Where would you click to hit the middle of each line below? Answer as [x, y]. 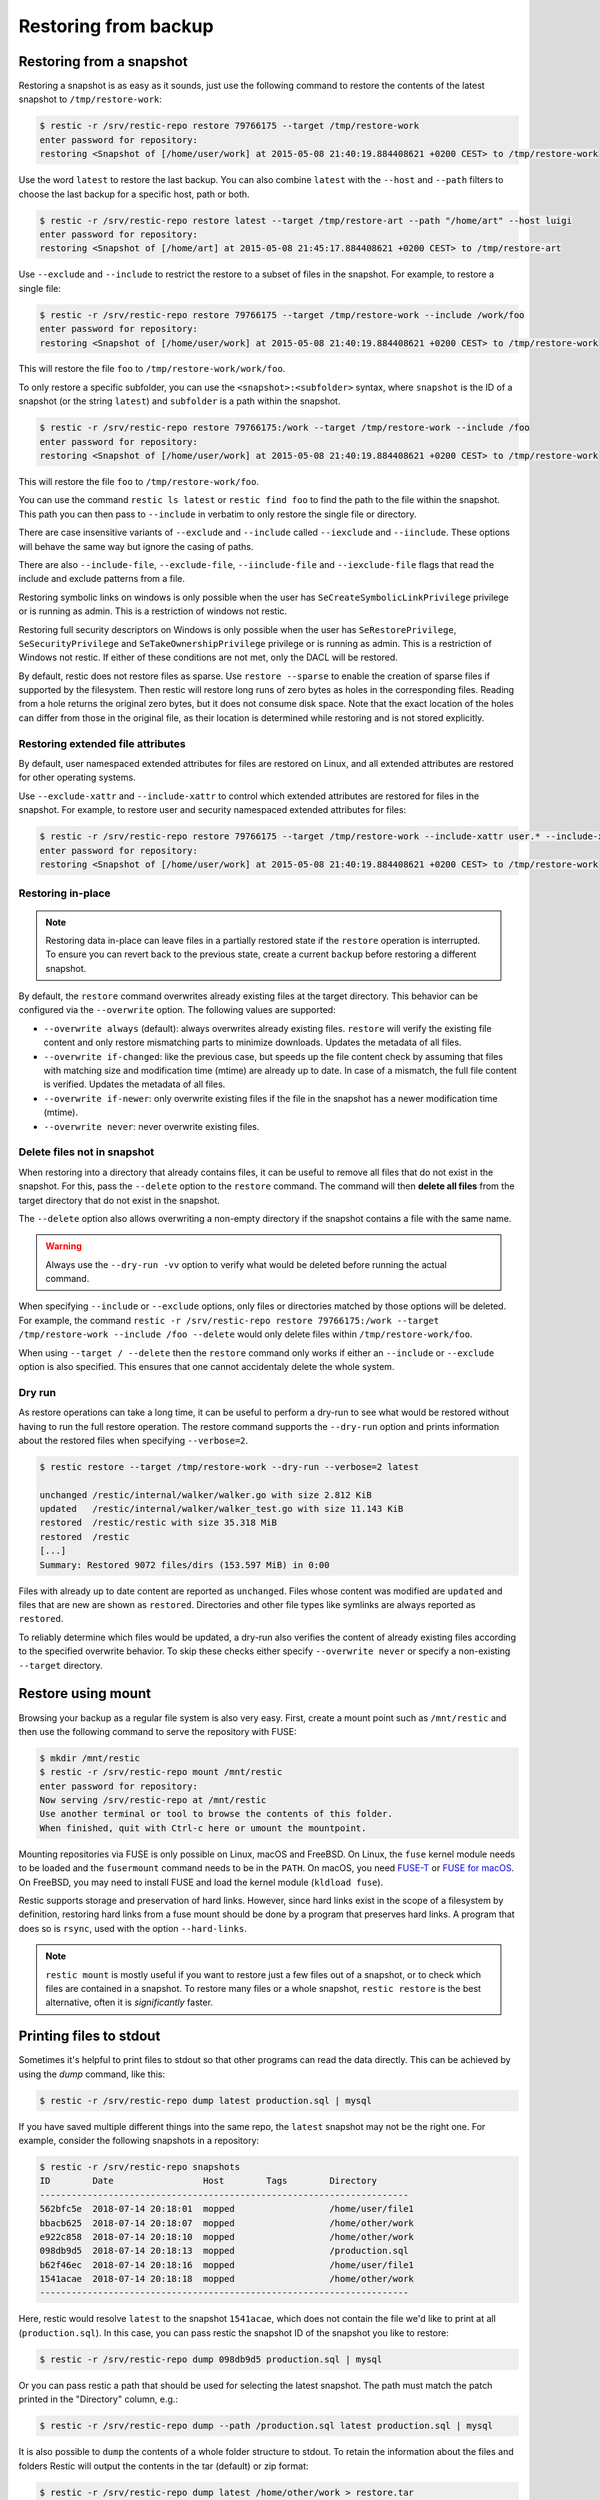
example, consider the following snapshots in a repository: [139, 2140]
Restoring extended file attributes [102, 743]
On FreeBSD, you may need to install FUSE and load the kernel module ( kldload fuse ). [201, 1882]
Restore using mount [85, 1693]
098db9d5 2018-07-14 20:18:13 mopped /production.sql [224, 2251]
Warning [63, 1246]
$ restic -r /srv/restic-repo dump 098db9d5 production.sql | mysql [211, 2359]
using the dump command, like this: [91, 2074]
